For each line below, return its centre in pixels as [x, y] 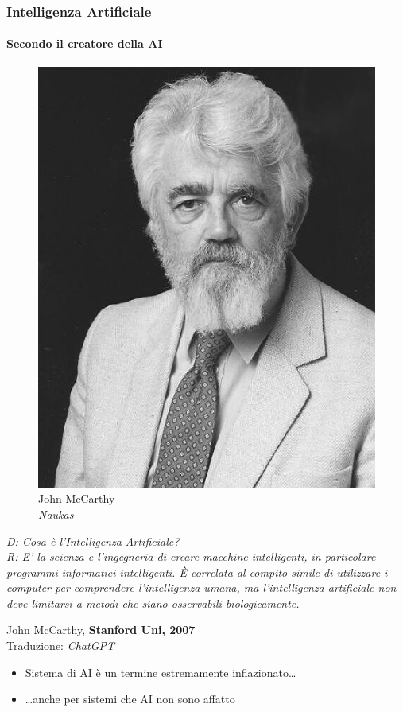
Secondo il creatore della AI [85, 43]
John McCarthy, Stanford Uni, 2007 [101, 630]
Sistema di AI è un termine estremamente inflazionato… [161, 672]
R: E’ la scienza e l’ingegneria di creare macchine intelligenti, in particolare [191, 556]
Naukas [56, 514]
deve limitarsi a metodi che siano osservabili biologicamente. [153, 603]
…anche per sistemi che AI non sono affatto [130, 699]
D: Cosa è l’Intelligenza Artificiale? [93, 541]
